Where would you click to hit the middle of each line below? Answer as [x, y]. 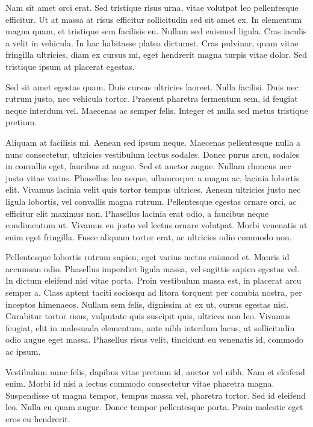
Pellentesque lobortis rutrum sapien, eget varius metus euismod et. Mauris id [147, 257]
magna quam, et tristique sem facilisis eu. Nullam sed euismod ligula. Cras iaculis [156, 31]
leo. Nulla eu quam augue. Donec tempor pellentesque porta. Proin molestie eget [154, 407]
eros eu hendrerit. [38, 419]
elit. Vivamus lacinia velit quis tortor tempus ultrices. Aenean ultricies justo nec [153, 189]
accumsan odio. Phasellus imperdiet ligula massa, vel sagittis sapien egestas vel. [153, 268]
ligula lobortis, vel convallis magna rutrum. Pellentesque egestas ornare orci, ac [151, 201]
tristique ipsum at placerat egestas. [70, 66]
